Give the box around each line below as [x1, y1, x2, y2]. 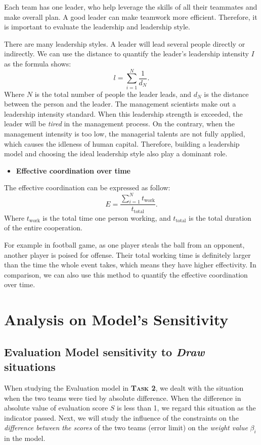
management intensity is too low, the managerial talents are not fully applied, [4, 128, 245, 139]
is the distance [204, 88, 249, 99]
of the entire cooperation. [4, 222, 82, 233]
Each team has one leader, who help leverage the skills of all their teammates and [4, 2, 257, 12]
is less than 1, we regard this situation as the [117, 402, 256, 413]
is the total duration [189, 212, 251, 223]
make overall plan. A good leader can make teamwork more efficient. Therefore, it [4, 11, 257, 22]
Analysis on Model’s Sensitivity [4, 309, 229, 330]
